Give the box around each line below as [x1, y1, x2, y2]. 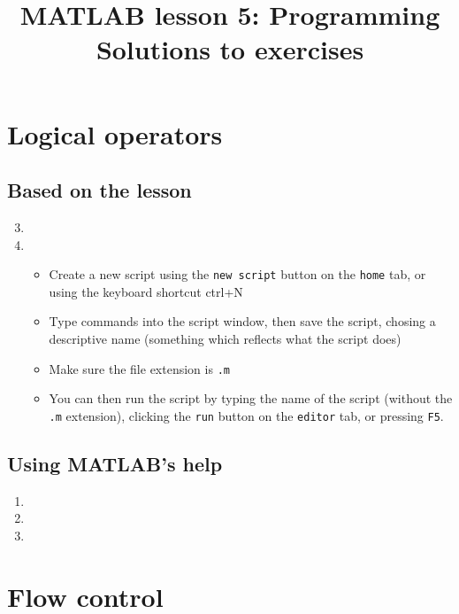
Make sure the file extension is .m [49, 359, 230, 377]
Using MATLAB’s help [7, 449, 223, 477]
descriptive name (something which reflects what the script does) [49, 329, 402, 347]
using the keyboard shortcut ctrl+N [49, 282, 243, 300]
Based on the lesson [7, 176, 192, 204]
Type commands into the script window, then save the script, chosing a [49, 312, 436, 330]
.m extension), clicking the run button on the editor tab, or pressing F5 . [49, 406, 444, 424]
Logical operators [7, 115, 223, 152]
